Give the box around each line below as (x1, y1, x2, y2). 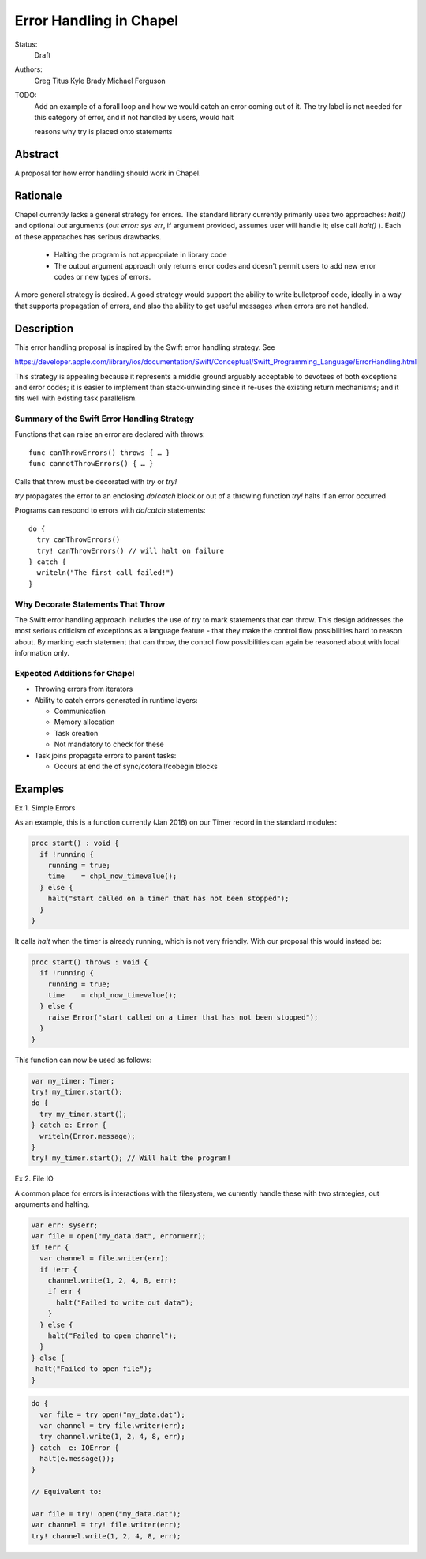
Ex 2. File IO (14, 1174, 54, 1184)
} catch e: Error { (31, 1121, 106, 1129)
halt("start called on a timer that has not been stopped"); (47, 894, 290, 903)
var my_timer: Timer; (31, 1076, 115, 1085)
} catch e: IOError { (31, 1443, 119, 1452)
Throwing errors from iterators (34, 684, 133, 694)
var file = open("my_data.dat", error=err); (31, 1232, 207, 1241)
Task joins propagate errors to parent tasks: (34, 750, 177, 760)
